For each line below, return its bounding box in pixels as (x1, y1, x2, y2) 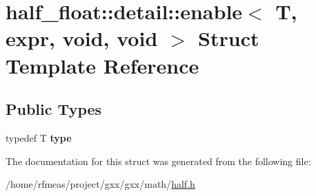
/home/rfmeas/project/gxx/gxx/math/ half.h (6, 177, 195, 191)
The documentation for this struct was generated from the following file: (6, 153, 311, 168)
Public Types (6, 98, 102, 120)
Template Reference (6, 51, 199, 79)
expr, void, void (6, 24, 158, 52)
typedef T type (6, 130, 72, 144)
